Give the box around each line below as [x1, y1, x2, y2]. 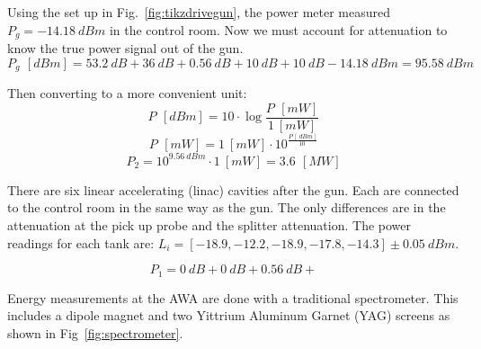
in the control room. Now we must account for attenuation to [109, 20, 448, 39]
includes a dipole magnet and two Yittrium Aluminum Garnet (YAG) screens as [7, 306, 450, 325]
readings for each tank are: [7, 233, 155, 252]
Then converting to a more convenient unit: [7, 84, 247, 103]
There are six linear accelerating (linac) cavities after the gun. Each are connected [7, 180, 459, 199]
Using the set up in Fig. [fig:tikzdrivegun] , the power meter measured [7, 3, 391, 21]
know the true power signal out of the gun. [7, 39, 244, 58]
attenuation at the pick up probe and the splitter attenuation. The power [7, 215, 412, 234]
